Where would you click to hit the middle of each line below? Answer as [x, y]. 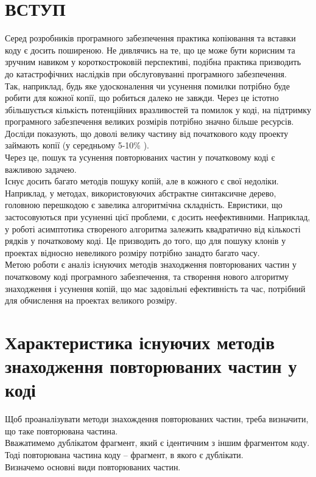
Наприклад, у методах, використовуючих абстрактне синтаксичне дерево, [141, 193]
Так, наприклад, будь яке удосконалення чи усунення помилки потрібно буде [147, 85]
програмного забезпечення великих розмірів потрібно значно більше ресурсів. [149, 121]
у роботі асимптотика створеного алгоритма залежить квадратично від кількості [153, 228]
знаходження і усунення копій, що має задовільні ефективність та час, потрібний [155, 288]
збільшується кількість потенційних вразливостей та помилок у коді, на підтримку [158, 109]
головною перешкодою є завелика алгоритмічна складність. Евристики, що [144, 205]
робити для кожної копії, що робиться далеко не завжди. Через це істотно [142, 98]
